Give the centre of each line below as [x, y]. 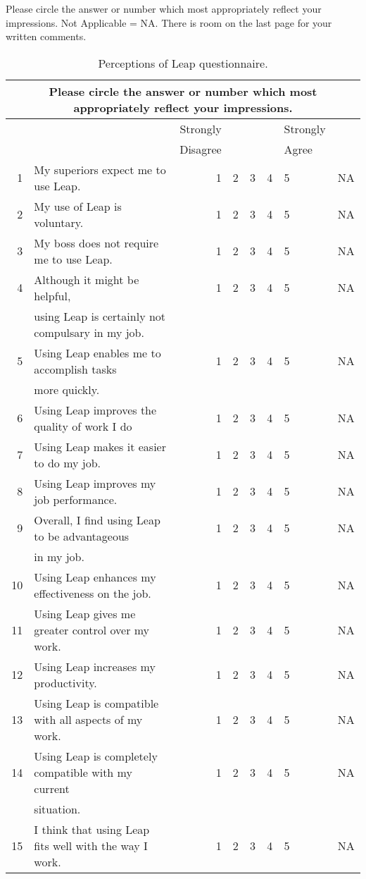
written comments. [46, 36]
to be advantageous [82, 536]
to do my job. [68, 462]
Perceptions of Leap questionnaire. [183, 63]
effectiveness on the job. [93, 593]
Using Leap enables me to [97, 352]
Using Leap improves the [95, 410]
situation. [57, 809]
